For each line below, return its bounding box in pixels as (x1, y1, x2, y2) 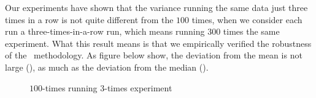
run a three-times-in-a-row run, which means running (5, 25, 205, 38)
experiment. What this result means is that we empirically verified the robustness (5, 37, 312, 49)
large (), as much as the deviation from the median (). (5, 60, 209, 73)
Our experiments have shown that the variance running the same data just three (5, 1, 308, 13)
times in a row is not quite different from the (5, 13, 174, 26)
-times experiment (104, 81, 172, 94)
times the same (223, 25, 280, 38)
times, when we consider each (191, 13, 303, 26)
